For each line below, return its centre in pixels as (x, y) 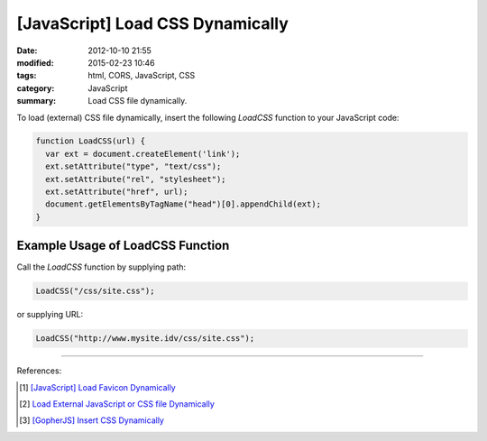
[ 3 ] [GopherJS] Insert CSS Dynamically (92, 420)
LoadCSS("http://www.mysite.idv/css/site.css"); (145, 339)
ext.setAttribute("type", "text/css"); (133, 166)
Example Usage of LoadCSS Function (123, 246)
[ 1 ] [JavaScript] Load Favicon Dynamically (97, 387)
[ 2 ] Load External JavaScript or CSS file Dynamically (117, 404)
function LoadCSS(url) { (91, 141)
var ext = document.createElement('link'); (143, 154)
